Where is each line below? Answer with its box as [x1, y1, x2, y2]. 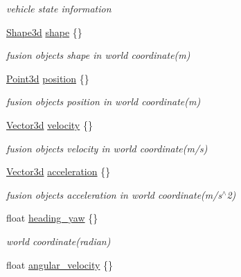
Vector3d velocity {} [6, 117, 93, 132]
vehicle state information [6, 1, 111, 15]
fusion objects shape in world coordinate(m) [6, 48, 190, 62]
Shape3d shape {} [6, 24, 82, 39]
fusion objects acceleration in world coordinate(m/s [6, 187, 222, 202]
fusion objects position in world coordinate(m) [6, 94, 201, 109]
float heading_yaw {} [6, 211, 98, 225]
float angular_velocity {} [6, 257, 114, 271]
